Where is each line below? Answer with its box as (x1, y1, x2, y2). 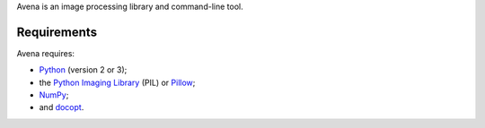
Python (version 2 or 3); (39, 64, 128, 75)
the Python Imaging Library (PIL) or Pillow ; (39, 77, 196, 88)
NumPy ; (39, 90, 69, 100)
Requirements (16, 24, 98, 39)
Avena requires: (16, 47, 75, 58)
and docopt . (39, 102, 84, 113)
